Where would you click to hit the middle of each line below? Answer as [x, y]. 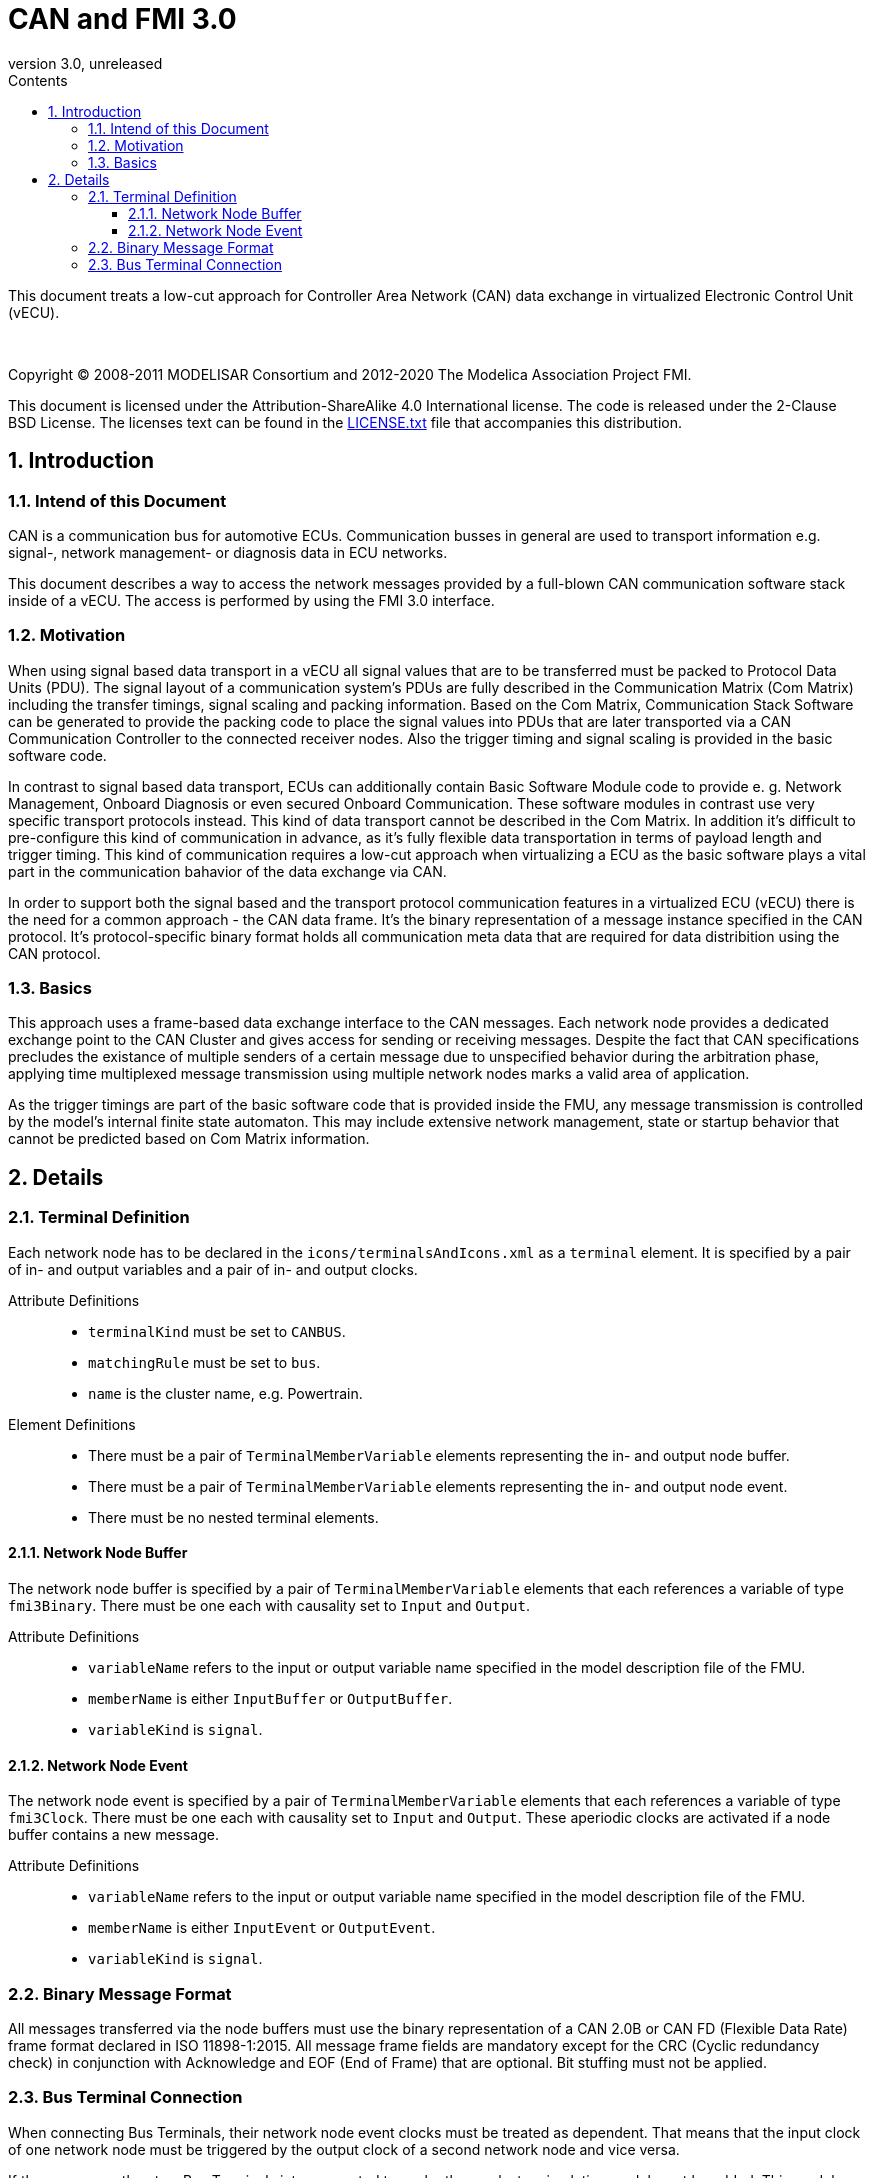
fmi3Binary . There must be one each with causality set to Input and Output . [269, 1605]
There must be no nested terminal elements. [233, 1517]
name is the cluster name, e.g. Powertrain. [225, 1393]
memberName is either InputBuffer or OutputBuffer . [270, 1698]
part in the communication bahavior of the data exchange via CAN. [227, 871]
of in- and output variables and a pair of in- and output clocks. [213, 1269]
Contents [38, 80]
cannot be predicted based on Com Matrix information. [189, 1139]
